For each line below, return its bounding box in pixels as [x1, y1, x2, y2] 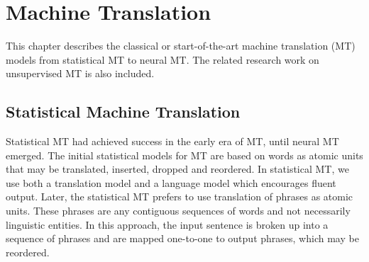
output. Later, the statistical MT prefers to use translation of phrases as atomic [6, 189, 353, 204]
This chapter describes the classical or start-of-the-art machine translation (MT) [6, 38, 356, 53]
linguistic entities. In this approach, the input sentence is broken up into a [6, 217, 329, 232]
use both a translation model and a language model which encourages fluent [6, 175, 336, 190]
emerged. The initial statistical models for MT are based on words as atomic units [6, 147, 363, 162]
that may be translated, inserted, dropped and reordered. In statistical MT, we [6, 161, 349, 176]
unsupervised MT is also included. [6, 66, 155, 81]
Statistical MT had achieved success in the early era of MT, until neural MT [6, 134, 339, 149]
